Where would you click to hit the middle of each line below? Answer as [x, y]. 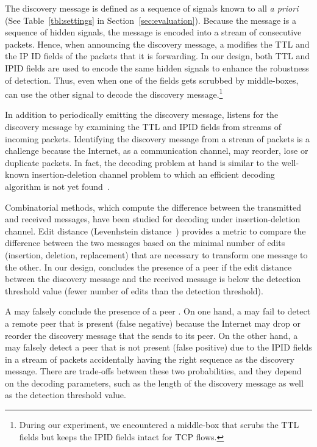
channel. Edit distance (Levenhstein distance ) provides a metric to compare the [155, 231]
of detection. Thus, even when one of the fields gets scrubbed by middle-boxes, [152, 80]
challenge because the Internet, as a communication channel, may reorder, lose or [157, 151]
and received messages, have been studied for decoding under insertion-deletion [153, 219]
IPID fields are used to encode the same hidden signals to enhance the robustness [157, 67]
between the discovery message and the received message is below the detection [153, 279]
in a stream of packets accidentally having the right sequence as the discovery [150, 359]
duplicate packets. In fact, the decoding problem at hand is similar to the [142, 162]
